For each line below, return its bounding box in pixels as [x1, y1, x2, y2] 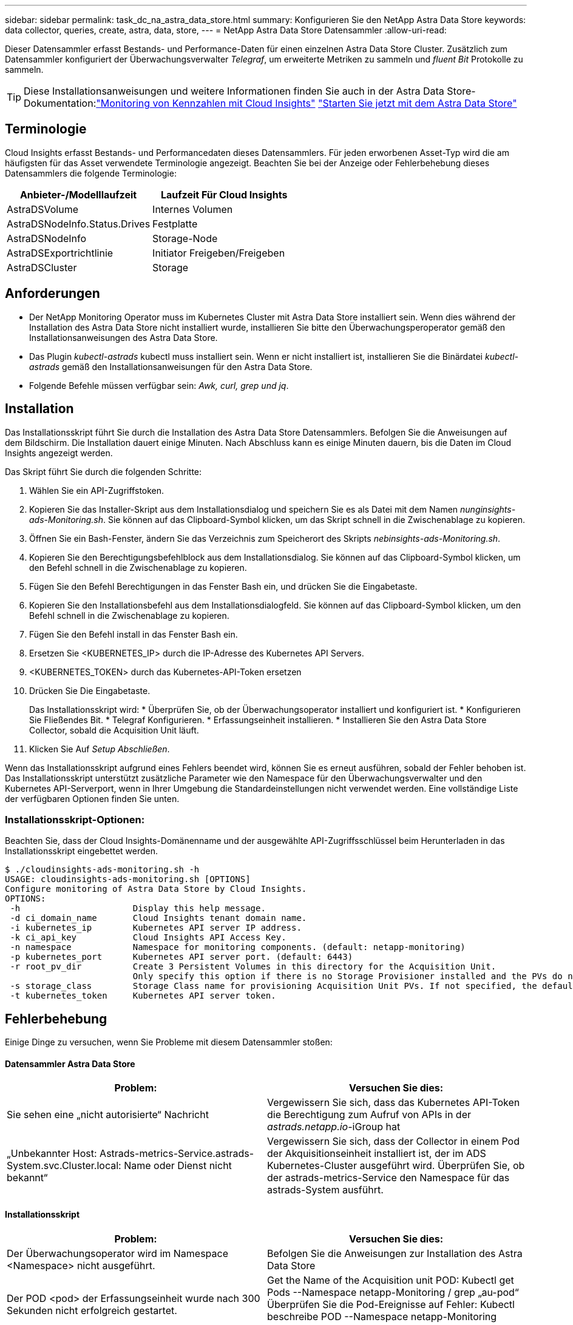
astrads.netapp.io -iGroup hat [267, 1121, 401, 1133]
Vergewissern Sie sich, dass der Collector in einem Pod [267, 1135, 520, 1148]
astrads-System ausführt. [267, 1184, 384, 1196]
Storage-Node [152, 232, 218, 244]
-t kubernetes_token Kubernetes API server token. [10, 991, 276, 1001]
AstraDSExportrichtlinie [7, 246, 114, 259]
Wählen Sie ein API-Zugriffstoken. [29, 485, 164, 496]
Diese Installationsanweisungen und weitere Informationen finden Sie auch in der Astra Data [24, 85, 444, 97]
